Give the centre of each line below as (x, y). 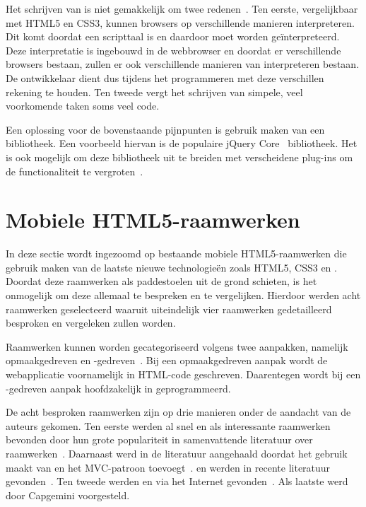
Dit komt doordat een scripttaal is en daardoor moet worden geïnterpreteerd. (173, 36)
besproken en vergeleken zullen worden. (91, 323)
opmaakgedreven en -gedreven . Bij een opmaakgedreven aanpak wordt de (167, 360)
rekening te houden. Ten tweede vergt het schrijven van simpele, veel (154, 92)
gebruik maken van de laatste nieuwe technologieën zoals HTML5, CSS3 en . (171, 267)
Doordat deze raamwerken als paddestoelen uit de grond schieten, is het (161, 281)
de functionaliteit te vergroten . (75, 171)
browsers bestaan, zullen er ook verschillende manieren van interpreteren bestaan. (183, 64)
